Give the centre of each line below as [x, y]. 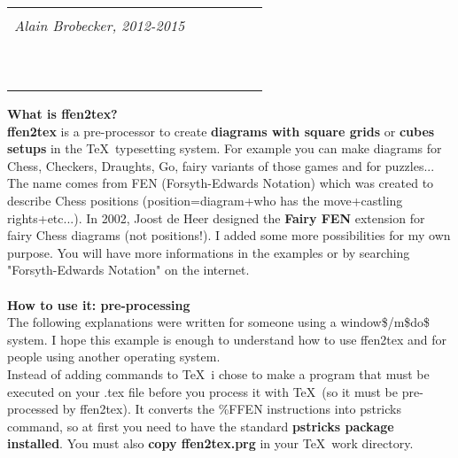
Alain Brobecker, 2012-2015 [100, 25]
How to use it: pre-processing [99, 304]
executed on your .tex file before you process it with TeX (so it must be [202, 391]
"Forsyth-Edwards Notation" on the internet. [128, 270]
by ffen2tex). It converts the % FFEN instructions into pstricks [232, 409]
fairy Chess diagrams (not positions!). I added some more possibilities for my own [229, 235]
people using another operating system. [114, 357]
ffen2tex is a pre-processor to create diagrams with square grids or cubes [221, 131]
